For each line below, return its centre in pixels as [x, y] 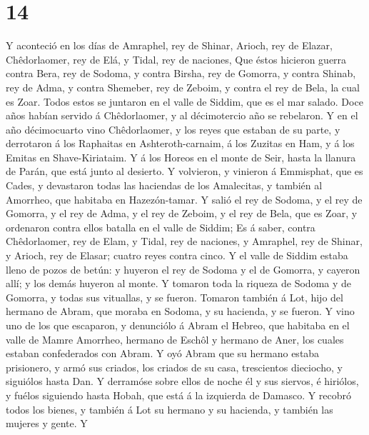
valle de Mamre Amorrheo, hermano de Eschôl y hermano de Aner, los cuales [175, 339]
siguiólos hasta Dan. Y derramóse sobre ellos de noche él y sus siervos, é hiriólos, [182, 381]
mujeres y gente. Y [47, 423]
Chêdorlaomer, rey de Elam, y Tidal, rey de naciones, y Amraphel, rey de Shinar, [184, 241]
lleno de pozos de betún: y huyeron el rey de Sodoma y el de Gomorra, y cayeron [183, 269]
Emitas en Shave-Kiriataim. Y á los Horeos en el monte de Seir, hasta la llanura [181, 157]
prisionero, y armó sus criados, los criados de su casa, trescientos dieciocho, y [174, 367]
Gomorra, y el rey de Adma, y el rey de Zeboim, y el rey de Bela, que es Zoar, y [182, 213]
